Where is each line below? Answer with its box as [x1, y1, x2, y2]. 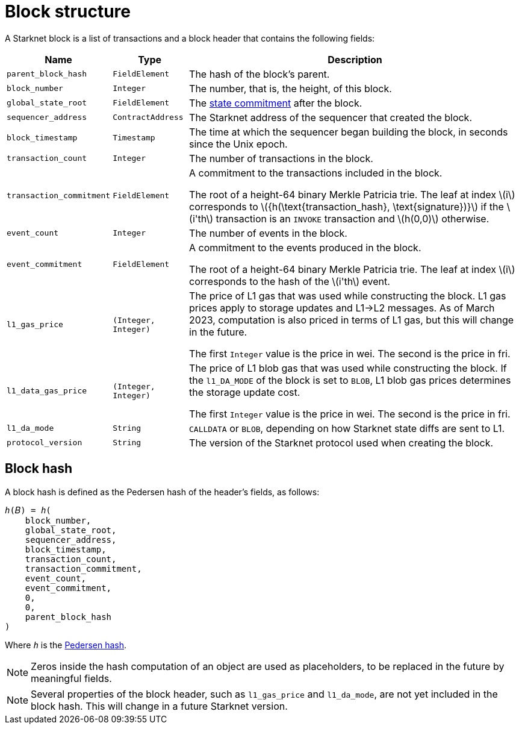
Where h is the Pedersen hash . [5, 639, 127, 650]
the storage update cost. [189, 386, 300, 398]
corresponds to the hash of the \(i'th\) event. [189, 275, 390, 287]
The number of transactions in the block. [189, 152, 373, 164]
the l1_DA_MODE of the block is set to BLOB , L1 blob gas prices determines [189, 374, 511, 386]
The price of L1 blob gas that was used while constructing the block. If [189, 361, 507, 374]
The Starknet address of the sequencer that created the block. [189, 111, 472, 124]
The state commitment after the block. [189, 96, 362, 109]
